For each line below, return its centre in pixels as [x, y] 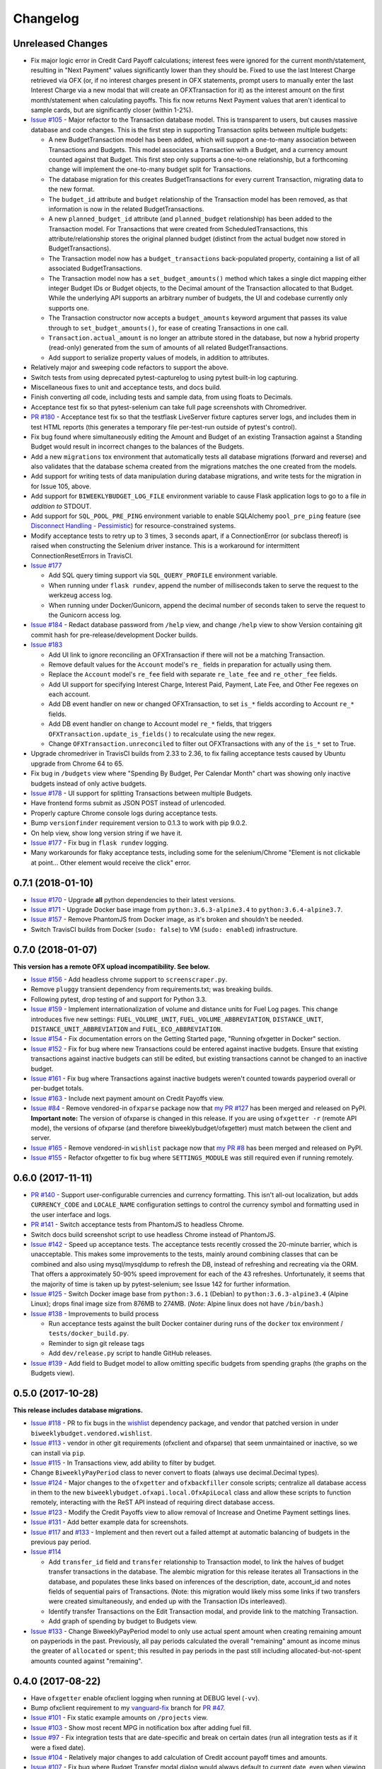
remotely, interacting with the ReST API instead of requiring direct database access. [153, 1502]
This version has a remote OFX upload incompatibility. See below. [111, 967]
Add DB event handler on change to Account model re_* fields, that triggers [160, 724]
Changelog [46, 18]
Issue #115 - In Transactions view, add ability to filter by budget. [123, 1463]
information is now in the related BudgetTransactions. [126, 209]
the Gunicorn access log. [85, 615]
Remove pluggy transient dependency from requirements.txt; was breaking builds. [152, 989]
